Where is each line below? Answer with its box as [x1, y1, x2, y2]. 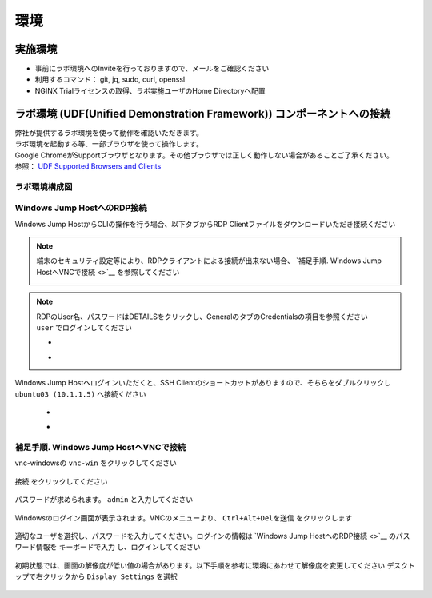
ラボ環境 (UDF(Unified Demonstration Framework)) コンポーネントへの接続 [14, 106, 391, 120]
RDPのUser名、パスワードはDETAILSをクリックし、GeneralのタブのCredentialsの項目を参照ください [36, 312, 368, 321]
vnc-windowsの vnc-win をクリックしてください [14, 458, 178, 468]
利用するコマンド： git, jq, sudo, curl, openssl [34, 74, 186, 84]
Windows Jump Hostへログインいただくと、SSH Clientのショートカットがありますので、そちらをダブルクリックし [14, 378, 391, 388]
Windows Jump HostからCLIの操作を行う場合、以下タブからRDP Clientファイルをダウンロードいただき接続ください [14, 219, 396, 229]
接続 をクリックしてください [14, 476, 108, 486]
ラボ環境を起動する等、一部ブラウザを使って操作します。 [14, 139, 203, 149]
